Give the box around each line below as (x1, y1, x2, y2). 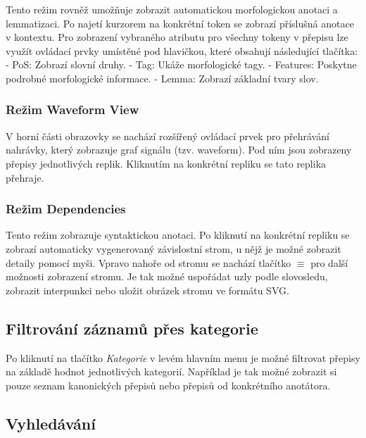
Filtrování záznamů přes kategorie (6, 317, 258, 339)
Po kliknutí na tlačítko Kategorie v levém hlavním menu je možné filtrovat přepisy (6, 350, 360, 365)
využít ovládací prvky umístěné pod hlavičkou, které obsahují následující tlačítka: (6, 43, 358, 58)
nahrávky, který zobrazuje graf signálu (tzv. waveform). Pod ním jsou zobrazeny (6, 142, 352, 157)
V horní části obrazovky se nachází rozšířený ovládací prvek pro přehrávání (6, 128, 329, 143)
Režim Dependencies (6, 200, 126, 218)
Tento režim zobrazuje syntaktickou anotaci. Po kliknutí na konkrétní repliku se (6, 227, 350, 242)
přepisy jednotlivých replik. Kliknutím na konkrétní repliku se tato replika (6, 156, 327, 170)
